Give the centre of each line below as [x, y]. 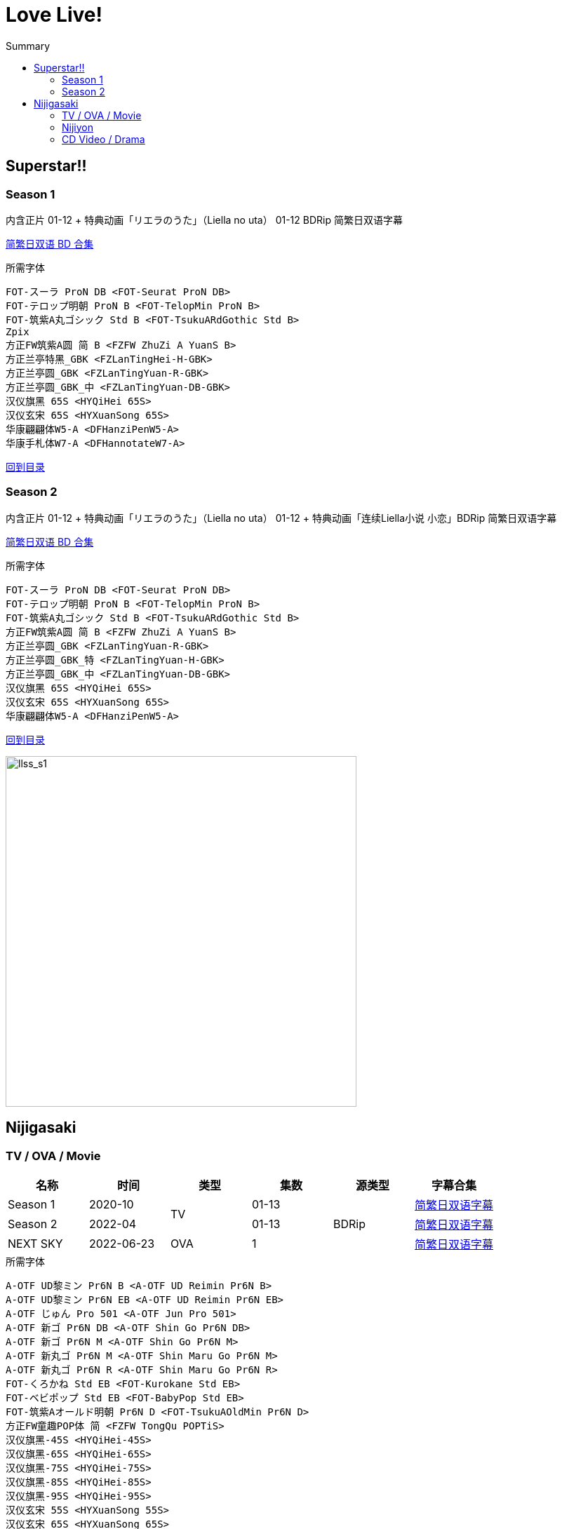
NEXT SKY [35, 1243]
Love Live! [54, 15]
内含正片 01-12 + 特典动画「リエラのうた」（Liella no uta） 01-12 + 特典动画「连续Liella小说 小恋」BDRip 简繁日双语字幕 [281, 518]
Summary [28, 46]
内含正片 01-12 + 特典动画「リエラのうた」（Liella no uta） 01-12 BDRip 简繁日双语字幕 [204, 220]
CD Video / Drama [103, 139]
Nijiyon [78, 127]
